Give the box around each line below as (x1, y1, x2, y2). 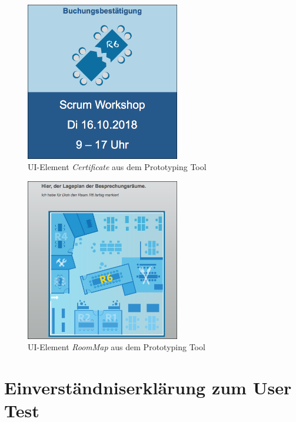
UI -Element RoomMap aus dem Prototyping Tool (28, 341, 205, 353)
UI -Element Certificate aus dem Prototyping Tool (28, 161, 207, 173)
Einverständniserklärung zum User (4, 375, 292, 399)
